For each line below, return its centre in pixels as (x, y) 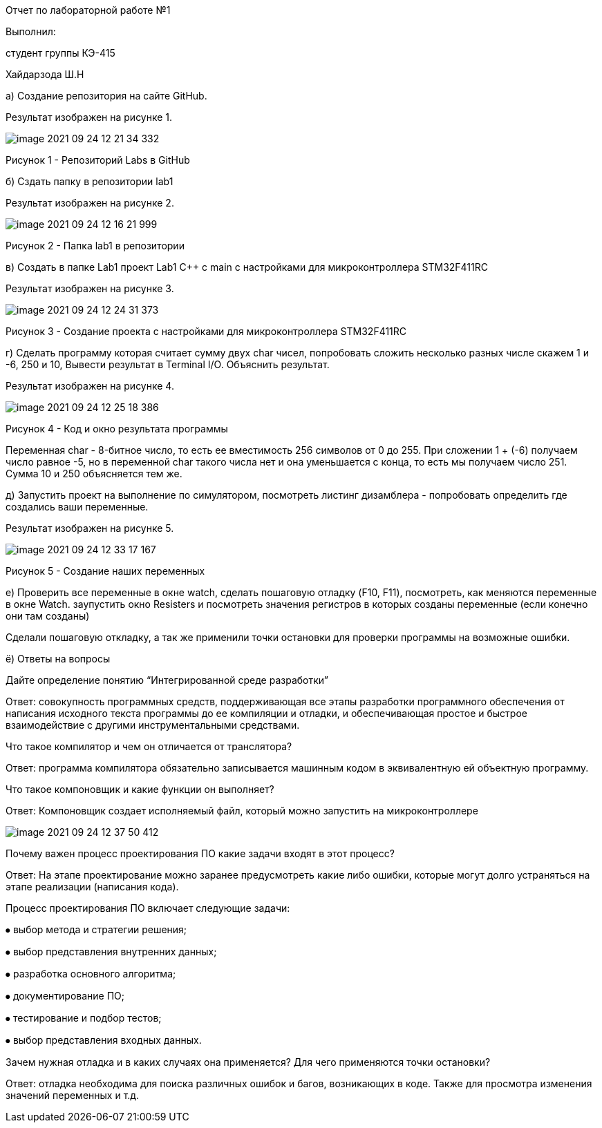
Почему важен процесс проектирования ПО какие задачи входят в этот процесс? (200, 853)
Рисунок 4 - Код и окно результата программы (117, 429)
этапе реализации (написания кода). (92, 887)
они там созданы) (48, 616)
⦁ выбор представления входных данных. (104, 1040)
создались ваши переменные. (77, 507)
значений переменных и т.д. (73, 1095)
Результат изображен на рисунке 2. (90, 203)
